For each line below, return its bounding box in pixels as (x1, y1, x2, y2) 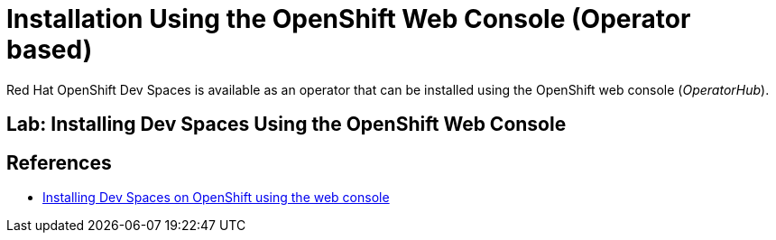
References (6, 151, 112, 174)
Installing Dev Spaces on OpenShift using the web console (42, 189, 390, 206)
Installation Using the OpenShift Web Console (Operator (6, 4, 691, 34)
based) (6, 34, 93, 65)
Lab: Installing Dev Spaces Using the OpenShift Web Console (6, 113, 567, 136)
